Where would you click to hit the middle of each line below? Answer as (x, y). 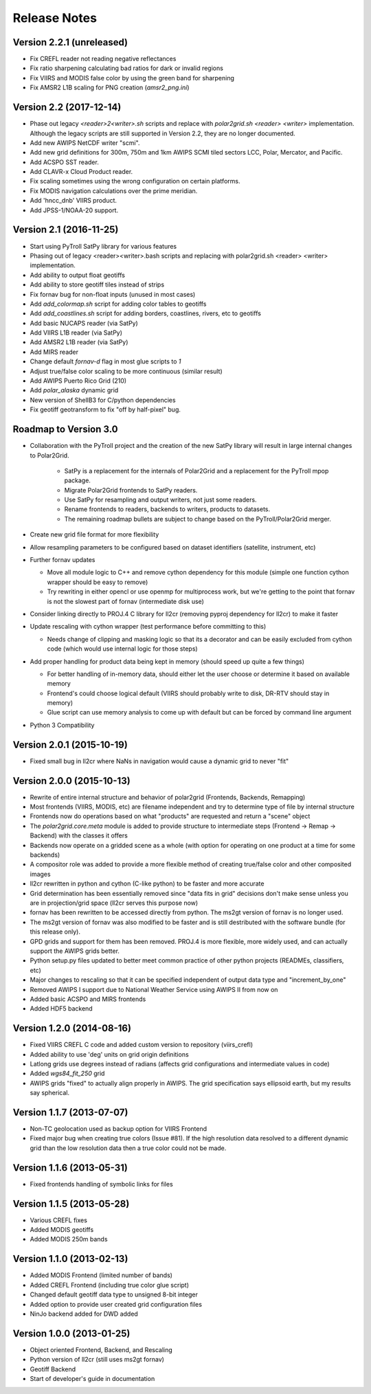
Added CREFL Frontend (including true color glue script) (109, 1285)
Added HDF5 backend (61, 1009)
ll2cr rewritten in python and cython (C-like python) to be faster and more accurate (147, 884)
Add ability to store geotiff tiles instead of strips (97, 284)
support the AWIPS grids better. (75, 951)
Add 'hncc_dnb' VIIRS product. (73, 201)
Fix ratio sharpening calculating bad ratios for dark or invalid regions (126, 68)
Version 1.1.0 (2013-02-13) (70, 1259)
